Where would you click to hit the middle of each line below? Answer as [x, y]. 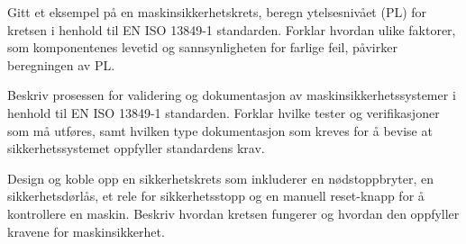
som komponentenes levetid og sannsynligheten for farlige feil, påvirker [202, 47]
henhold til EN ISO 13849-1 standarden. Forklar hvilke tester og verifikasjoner [224, 112]
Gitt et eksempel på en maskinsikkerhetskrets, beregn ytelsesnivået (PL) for [217, 12]
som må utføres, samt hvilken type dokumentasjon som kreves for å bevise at [220, 130]
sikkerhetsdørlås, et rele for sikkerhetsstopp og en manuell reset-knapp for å [216, 196]
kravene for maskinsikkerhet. [86, 231]
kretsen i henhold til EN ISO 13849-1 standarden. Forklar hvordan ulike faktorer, [232, 29]
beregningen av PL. [61, 64]
